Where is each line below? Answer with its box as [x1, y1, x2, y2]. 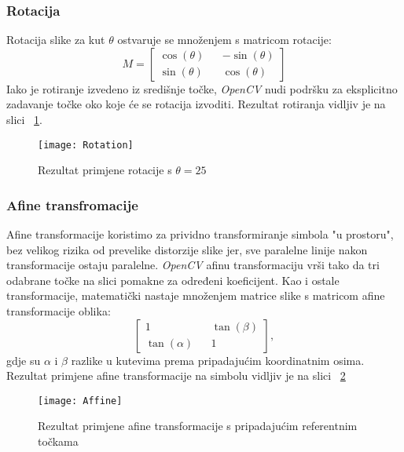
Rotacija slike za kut [6, 31, 105, 48]
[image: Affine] [38, 395, 123, 406]
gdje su [6, 352, 41, 368]
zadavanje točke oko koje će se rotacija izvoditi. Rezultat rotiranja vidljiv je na [6, 96, 386, 112]
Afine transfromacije [6, 195, 138, 214]
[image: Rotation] [38, 139, 134, 151]
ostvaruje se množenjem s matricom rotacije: [117, 31, 332, 48]
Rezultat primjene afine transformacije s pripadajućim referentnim [38, 417, 358, 434]
